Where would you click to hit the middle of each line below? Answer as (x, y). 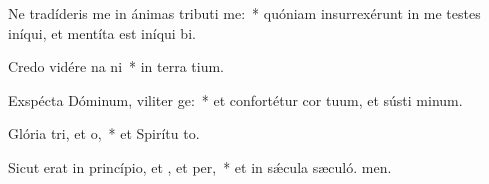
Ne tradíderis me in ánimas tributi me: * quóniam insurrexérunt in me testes (244, 13)
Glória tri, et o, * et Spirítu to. (104, 133)
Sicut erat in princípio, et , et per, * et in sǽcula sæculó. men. (200, 166)
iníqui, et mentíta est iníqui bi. (102, 32)
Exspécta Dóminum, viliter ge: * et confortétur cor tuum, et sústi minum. (235, 99)
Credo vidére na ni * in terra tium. (116, 66)
